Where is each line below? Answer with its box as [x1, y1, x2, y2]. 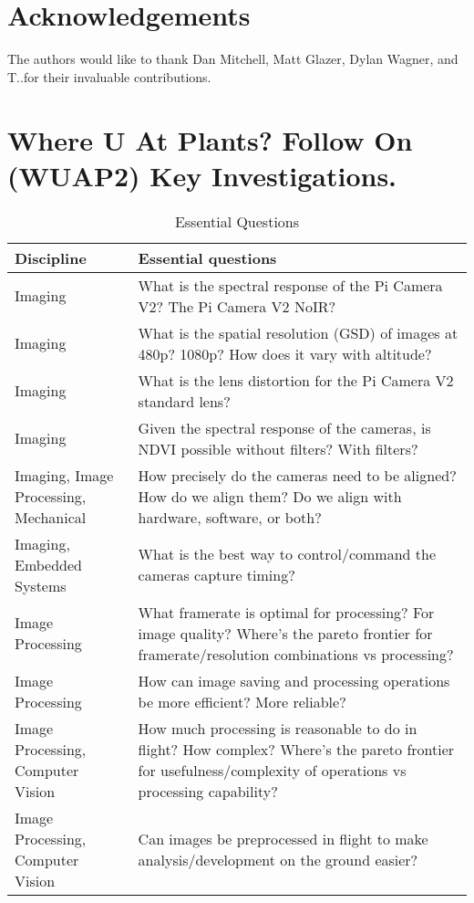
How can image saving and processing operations [138, 669, 450, 691]
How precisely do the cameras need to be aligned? [138, 464, 457, 486]
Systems [15, 574, 67, 596]
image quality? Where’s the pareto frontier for [138, 622, 433, 644]
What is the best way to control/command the [138, 543, 437, 565]
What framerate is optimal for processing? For [138, 601, 435, 623]
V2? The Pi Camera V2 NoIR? [138, 295, 336, 317]
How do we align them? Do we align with [138, 485, 402, 507]
